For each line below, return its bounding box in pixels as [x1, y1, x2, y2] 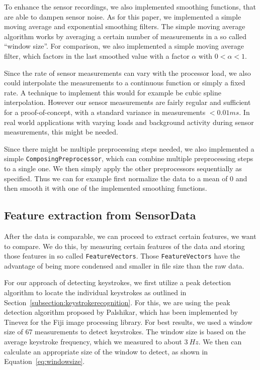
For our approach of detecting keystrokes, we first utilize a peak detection [4, 277, 231, 288]
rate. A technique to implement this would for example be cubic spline [4, 87, 221, 97]
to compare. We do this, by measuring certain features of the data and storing [4, 240, 245, 251]
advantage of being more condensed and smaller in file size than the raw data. [4, 260, 244, 271]
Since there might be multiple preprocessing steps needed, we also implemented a [4, 143, 254, 154]
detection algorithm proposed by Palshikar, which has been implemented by [4, 307, 238, 317]
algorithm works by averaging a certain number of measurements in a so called [4, 31, 246, 41]
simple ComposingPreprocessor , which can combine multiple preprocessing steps [4, 153, 253, 164]
